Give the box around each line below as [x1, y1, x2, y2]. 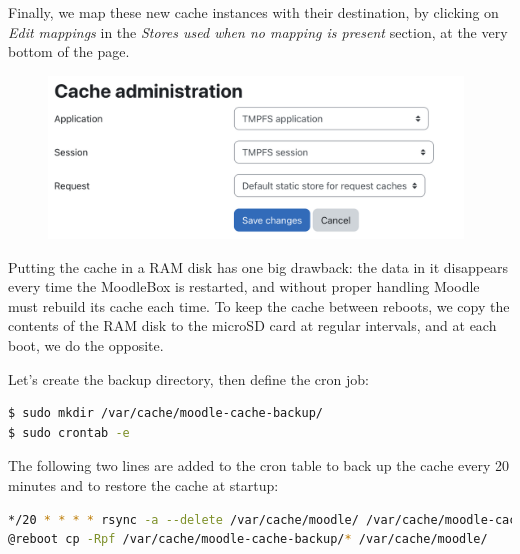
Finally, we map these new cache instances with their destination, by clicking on [8, 2, 499, 22]
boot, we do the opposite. [8, 334, 164, 355]
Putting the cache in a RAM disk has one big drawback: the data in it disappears [8, 256, 509, 277]
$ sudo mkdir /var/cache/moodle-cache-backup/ [8, 406, 323, 421]
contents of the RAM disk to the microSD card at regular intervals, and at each [8, 315, 497, 336]
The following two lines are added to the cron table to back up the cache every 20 [8, 455, 510, 476]
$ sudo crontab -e [8, 425, 130, 440]
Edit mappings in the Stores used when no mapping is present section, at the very [8, 21, 508, 42]
